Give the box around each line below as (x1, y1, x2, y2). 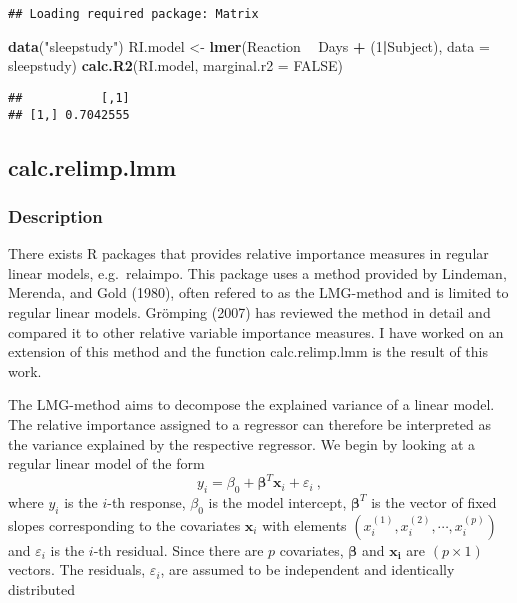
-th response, (107, 491, 186, 512)
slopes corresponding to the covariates (8, 514, 241, 535)
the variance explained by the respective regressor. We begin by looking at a (8, 433, 476, 454)
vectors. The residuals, (8, 559, 146, 580)
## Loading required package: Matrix (8, 7, 259, 21)
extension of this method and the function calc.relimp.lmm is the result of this (8, 341, 488, 362)
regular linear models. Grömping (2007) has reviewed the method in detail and (8, 301, 491, 322)
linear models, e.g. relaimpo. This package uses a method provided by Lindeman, (8, 262, 507, 283)
